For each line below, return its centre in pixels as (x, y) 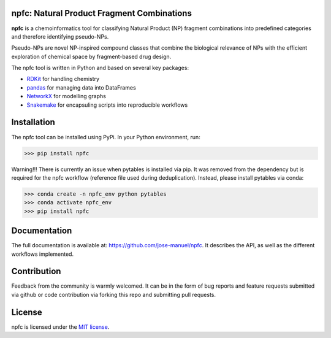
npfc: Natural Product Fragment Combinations (102, 13)
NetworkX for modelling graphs (67, 96)
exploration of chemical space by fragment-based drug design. (91, 56)
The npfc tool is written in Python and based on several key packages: (100, 68)
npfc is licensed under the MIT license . (60, 327)
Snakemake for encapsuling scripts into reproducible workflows (107, 105)
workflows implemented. (42, 254)
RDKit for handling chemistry (63, 79)
